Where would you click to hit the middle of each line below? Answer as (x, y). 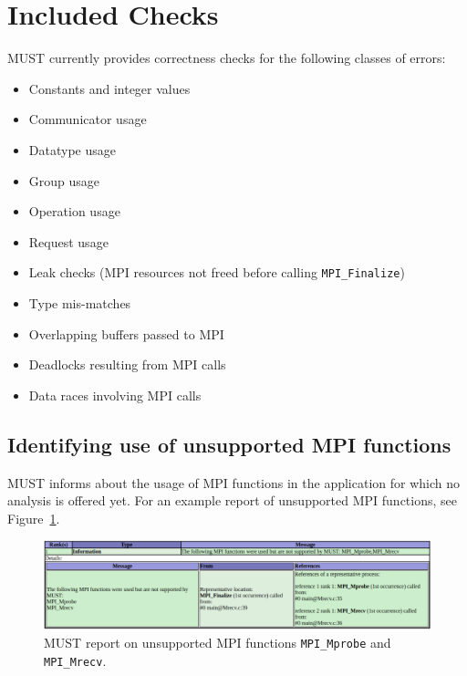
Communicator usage (88, 119)
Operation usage (74, 211)
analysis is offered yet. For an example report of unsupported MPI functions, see (233, 500)
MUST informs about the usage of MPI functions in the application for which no (234, 482)
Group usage (64, 180)
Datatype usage (72, 149)
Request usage (68, 241)
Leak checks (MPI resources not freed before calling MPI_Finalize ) (217, 272)
